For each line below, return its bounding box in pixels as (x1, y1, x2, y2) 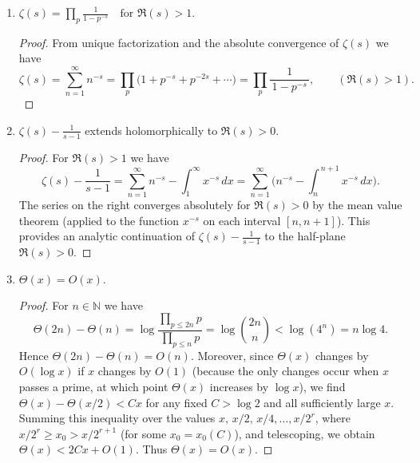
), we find (299, 378, 346, 395)
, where (315, 410, 351, 426)
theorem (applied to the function (18, 212, 180, 228)
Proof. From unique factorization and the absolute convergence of (18, 34, 339, 50)
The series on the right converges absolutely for (18, 196, 251, 213)
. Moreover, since (190, 346, 274, 363)
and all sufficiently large (263, 394, 381, 410)
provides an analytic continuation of (18, 228, 196, 244)
